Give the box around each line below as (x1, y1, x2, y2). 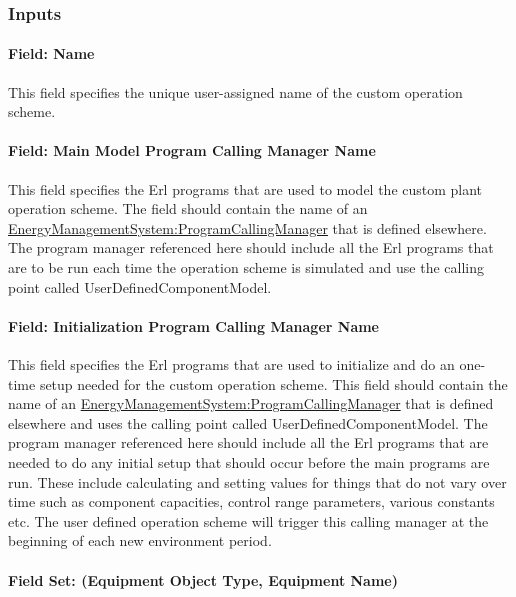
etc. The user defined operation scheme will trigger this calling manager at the (8, 510, 489, 531)
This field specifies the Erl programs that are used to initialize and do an (8, 353, 455, 374)
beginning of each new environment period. (8, 530, 272, 551)
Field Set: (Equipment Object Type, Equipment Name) (8, 569, 398, 590)
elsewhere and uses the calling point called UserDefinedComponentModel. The (8, 412, 488, 433)
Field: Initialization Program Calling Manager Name (8, 315, 379, 336)
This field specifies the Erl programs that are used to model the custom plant (8, 178, 483, 199)
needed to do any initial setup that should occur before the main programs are (8, 451, 490, 472)
